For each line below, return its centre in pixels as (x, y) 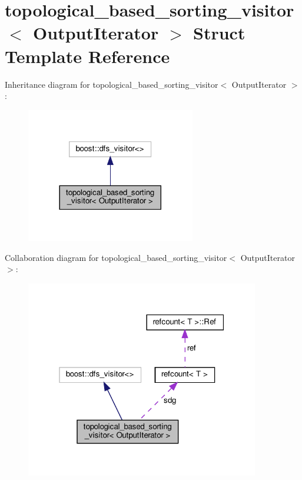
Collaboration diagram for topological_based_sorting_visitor (116, 257)
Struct (219, 33)
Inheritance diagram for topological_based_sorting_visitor (112, 84)
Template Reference (87, 56)
